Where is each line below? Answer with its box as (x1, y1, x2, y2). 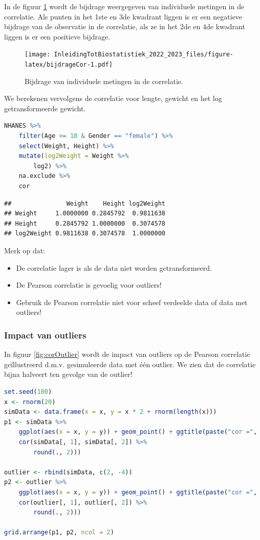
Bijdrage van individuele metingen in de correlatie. (25, 75, 183, 86)
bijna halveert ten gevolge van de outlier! (4, 369, 133, 379)
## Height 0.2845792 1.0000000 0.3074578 (4, 219, 165, 227)
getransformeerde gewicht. (4, 103, 86, 113)
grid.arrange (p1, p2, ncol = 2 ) (4, 529, 114, 536)
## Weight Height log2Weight (4, 199, 165, 207)
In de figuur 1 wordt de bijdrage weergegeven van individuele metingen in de (4, 1, 245, 11)
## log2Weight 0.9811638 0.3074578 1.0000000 (4, 230, 165, 237)
